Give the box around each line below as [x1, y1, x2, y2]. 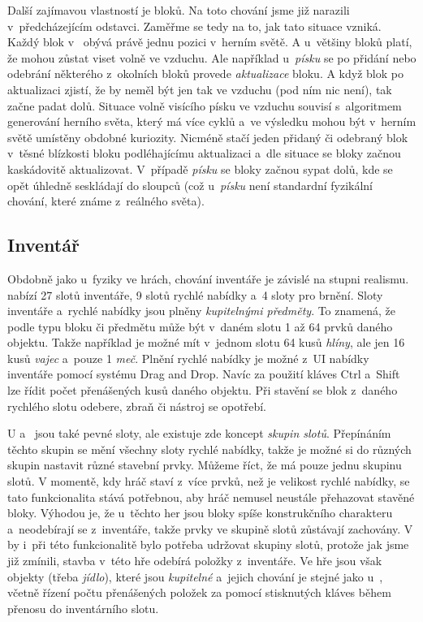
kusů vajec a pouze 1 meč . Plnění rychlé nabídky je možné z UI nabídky [7, 349, 369, 366]
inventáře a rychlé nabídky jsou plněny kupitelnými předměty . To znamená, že [7, 302, 395, 319]
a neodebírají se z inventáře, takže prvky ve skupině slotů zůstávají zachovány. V [7, 520, 413, 537]
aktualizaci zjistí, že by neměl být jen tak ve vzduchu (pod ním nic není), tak [7, 80, 392, 97]
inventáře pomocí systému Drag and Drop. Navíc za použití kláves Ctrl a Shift [7, 365, 400, 382]
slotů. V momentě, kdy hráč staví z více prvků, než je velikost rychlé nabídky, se [7, 473, 410, 490]
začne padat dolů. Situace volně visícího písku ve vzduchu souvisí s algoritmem [7, 97, 402, 114]
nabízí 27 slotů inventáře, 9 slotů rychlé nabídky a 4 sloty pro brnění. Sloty [7, 286, 383, 303]
